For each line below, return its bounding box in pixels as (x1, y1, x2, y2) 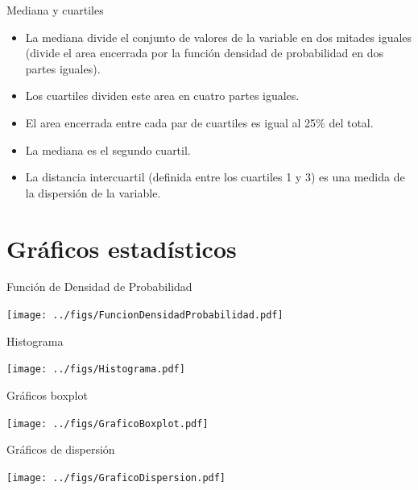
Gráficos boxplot (6, 386, 88, 403)
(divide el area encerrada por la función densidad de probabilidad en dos (25, 44, 383, 61)
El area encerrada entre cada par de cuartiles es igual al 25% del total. (25, 114, 374, 131)
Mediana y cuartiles (6, 2, 104, 18)
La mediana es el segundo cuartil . (25, 141, 191, 158)
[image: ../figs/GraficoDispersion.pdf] (6, 471, 226, 484)
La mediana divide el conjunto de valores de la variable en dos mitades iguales (25, 28, 412, 45)
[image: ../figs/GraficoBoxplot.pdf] (6, 417, 209, 430)
